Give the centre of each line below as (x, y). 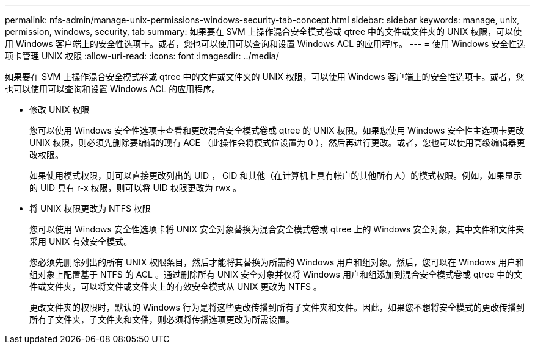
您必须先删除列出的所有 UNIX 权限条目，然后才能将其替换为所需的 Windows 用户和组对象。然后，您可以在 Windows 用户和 (277, 262)
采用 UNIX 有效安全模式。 (81, 241)
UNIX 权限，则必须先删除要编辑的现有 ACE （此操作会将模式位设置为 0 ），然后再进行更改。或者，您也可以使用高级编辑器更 (277, 142)
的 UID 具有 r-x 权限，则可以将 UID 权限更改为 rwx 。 (136, 188)
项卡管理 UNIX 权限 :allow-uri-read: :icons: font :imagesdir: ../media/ (142, 56)
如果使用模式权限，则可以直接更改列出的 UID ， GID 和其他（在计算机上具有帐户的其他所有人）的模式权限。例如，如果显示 (276, 175)
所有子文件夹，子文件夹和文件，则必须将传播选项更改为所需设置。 (162, 319)
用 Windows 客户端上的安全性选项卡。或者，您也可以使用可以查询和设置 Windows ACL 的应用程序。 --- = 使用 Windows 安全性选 (265, 44)
